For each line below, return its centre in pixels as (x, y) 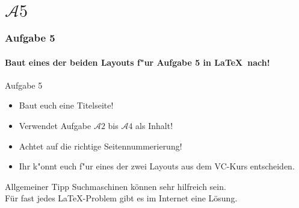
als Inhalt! (154, 126)
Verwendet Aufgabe (55, 126)
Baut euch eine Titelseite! (66, 105)
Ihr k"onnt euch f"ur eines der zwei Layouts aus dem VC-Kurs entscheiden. (157, 166)
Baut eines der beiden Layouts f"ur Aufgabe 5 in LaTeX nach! (137, 62)
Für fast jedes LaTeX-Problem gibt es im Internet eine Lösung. (121, 198)
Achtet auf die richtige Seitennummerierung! (100, 146)
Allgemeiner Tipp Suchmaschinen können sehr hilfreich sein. (116, 186)
